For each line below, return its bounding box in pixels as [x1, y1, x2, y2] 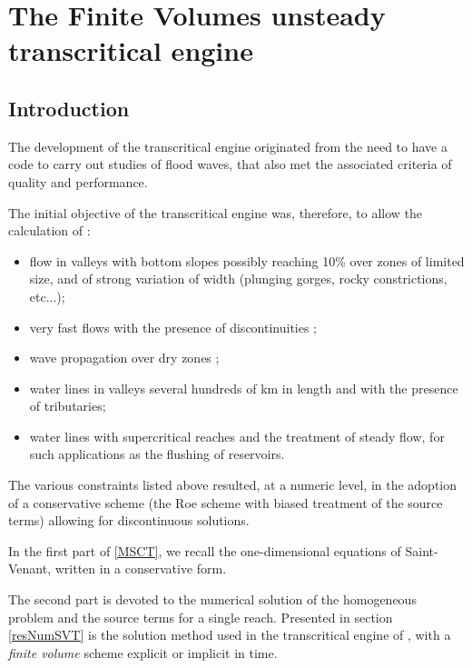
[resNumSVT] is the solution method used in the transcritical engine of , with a [8, 625, 451, 644]
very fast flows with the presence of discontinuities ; [29, 317, 318, 336]
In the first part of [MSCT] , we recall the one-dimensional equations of [8, 541, 401, 560]
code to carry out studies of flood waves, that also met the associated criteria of [8, 155, 452, 174]
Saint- [405, 541, 438, 560]
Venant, [8, 559, 52, 578]
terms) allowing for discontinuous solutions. [8, 511, 250, 530]
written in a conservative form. [54, 559, 227, 578]
